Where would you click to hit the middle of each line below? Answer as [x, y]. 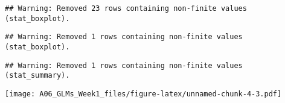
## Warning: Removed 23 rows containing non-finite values [126, 8]
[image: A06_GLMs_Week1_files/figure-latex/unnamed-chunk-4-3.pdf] [143, 94]
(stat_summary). [37, 76]
